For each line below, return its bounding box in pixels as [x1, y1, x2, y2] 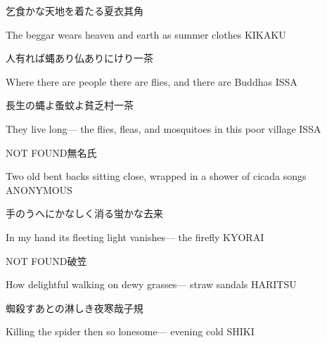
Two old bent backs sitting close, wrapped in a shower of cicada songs [6, 169, 307, 183]
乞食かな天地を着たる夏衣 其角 [6, 4, 143, 18]
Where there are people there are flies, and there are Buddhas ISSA [6, 74, 297, 89]
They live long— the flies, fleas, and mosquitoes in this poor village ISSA [6, 121, 321, 136]
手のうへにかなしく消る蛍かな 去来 [6, 206, 163, 221]
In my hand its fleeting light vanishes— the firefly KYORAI [6, 229, 264, 244]
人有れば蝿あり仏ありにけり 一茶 [6, 51, 153, 65]
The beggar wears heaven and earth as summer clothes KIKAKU [6, 27, 286, 41]
